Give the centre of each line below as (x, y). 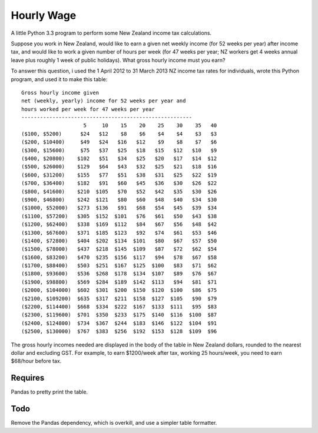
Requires (28, 378)
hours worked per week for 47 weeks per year (88, 109)
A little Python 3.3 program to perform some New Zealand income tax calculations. (111, 33)
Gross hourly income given (60, 92)
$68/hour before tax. (36, 361)
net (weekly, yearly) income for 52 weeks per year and (104, 101)
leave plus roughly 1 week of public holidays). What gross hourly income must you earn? (118, 60)
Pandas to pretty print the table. (49, 392)
